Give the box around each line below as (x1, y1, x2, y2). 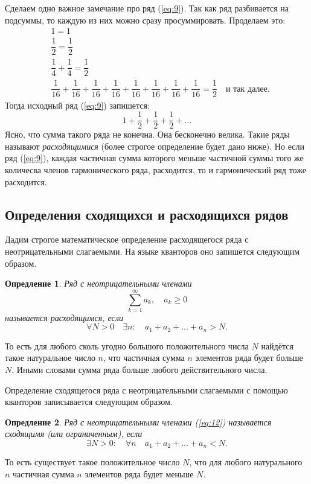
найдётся (261, 339, 293, 352)
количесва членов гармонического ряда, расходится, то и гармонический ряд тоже (5, 163, 306, 176)
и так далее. (225, 84, 270, 94)
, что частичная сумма (103, 351, 185, 364)
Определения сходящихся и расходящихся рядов (5, 205, 289, 223)
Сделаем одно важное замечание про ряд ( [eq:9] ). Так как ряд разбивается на (5, 2, 289, 14)
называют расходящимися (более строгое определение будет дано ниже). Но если (5, 139, 304, 152)
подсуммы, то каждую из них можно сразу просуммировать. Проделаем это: (5, 13, 286, 26)
